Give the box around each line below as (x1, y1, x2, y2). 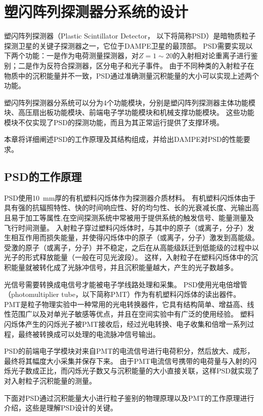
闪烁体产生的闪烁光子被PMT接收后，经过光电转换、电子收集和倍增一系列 (4, 318, 247, 329)
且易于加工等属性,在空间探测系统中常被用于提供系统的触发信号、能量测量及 (4, 212, 254, 223)
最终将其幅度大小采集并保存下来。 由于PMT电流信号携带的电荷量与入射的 (4, 355, 250, 366)
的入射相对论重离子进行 (172, 50, 251, 61)
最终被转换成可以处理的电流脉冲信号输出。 (18, 328, 160, 339)
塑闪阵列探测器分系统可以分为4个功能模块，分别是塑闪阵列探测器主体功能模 (4, 97, 255, 107)
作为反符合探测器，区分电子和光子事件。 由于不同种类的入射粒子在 (32, 60, 254, 70)
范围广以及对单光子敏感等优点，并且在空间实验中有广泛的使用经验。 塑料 (11, 309, 254, 319)
